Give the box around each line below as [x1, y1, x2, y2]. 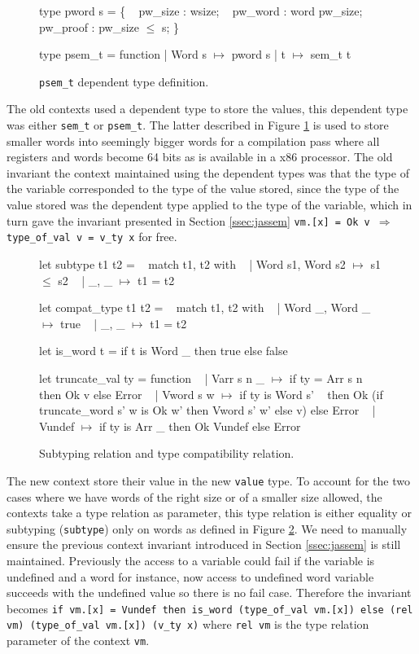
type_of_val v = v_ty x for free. [7, 228, 177, 245]
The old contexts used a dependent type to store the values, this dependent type [7, 100, 408, 117]
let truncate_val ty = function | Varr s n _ [39, 369, 265, 386]
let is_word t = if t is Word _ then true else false [39, 342, 288, 359]
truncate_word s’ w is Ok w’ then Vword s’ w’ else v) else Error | [39, 402, 376, 419]
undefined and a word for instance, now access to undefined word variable [7, 568, 374, 585]
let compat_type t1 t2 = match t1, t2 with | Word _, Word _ [39, 299, 371, 316]
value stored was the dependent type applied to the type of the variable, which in [7, 196, 412, 213]
